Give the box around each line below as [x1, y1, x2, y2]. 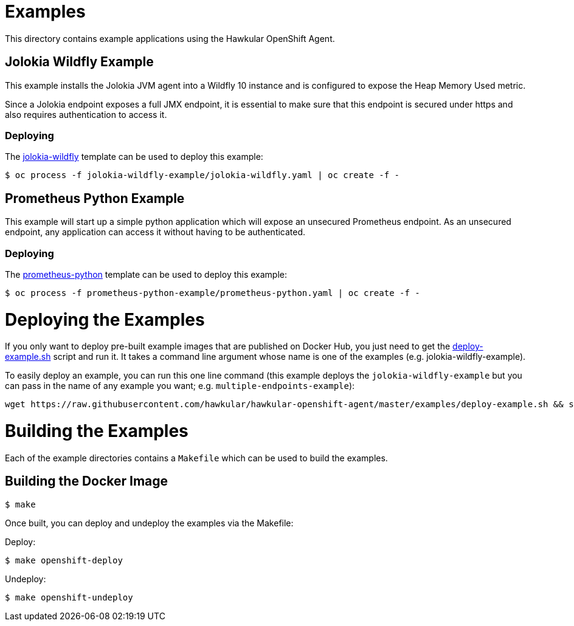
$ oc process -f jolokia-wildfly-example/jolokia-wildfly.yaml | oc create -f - [5, 170, 400, 181]
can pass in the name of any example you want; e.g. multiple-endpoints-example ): [5, 380, 355, 391]
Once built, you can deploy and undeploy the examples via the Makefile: [5, 517, 294, 528]
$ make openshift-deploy [5, 555, 123, 565]
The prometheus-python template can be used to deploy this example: [5, 269, 288, 280]
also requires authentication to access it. [5, 109, 167, 120]
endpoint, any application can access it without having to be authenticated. [5, 227, 306, 238]
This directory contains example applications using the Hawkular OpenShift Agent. [5, 33, 335, 44]
